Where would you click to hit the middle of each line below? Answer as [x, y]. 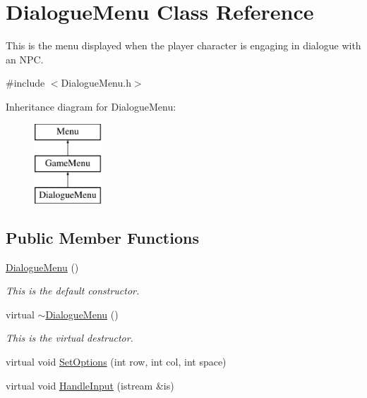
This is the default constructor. [73, 291]
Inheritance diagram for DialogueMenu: [91, 106]
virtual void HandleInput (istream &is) [90, 385]
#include [25, 83]
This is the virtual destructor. [70, 338]
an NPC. [25, 59]
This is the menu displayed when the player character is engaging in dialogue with [183, 45]
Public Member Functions [102, 237]
